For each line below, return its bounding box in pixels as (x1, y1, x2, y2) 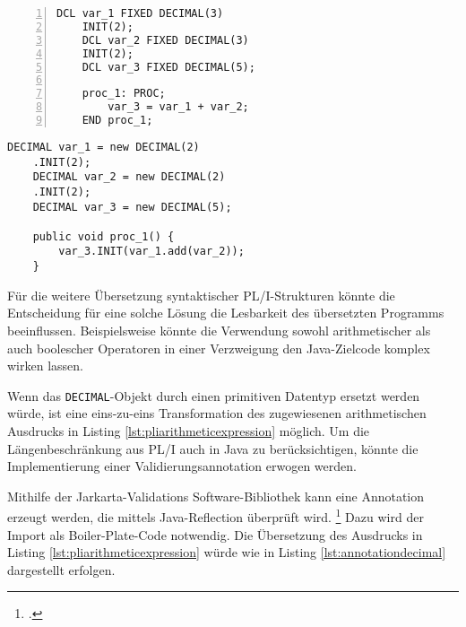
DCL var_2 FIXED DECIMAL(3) (82, 33, 249, 47)
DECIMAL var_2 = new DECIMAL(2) (32, 170, 226, 184)
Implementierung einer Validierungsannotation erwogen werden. (7, 457, 357, 475)
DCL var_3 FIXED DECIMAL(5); (82, 60, 255, 74)
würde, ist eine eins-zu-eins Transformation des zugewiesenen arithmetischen (7, 404, 427, 422)
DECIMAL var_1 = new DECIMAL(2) (7, 140, 200, 153)
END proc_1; (82, 114, 153, 126)
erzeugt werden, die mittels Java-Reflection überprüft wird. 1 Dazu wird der (7, 505, 424, 527)
